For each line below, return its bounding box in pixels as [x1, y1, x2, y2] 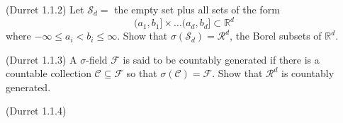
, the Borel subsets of [230, 28, 322, 43]
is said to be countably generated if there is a [123, 52, 320, 66]
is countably [281, 66, 334, 81]
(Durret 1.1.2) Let [6, 2, 84, 16]
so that [126, 66, 157, 81]
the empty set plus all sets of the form [114, 2, 280, 16]
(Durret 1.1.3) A [6, 52, 77, 66]
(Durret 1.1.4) [6, 103, 67, 118]
